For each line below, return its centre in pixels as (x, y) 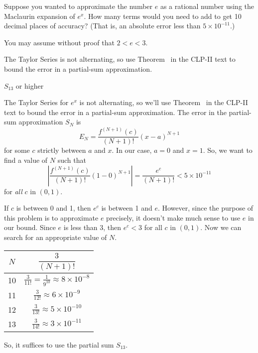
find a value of (26, 160)
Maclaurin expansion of (40, 16)
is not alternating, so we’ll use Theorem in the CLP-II (164, 102)
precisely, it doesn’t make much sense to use (173, 217)
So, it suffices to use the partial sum (59, 344)
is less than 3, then (92, 227)
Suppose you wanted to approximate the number (78, 6)
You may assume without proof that (59, 42)
